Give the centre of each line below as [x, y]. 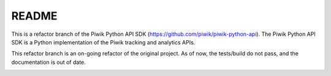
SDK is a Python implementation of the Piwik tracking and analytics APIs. [103, 42]
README [34, 16]
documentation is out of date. [48, 62]
